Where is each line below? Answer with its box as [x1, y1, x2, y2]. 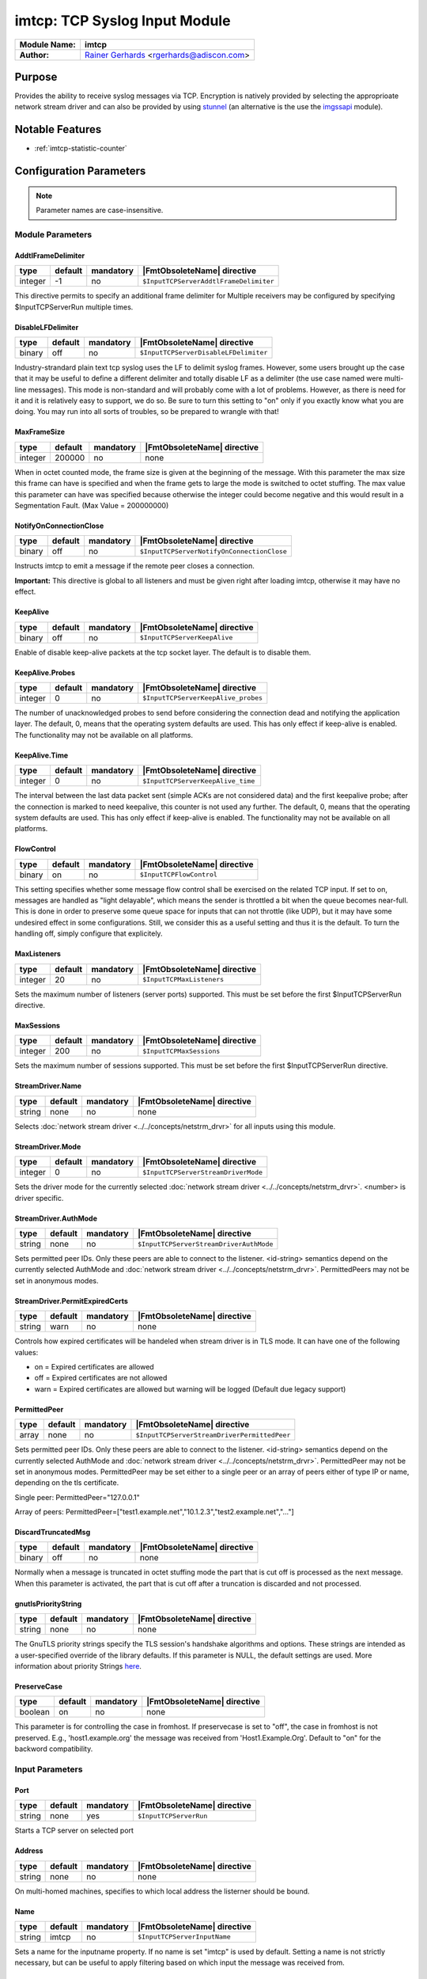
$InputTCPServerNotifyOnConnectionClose [139, 547, 288, 556]
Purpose [14, 70, 58, 83]
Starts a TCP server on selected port [14, 1825, 134, 1836]
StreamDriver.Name [14, 1081, 82, 1091]
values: [14, 1347, 39, 1357]
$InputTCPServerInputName [137, 1932, 231, 1941]
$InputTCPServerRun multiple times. [14, 302, 134, 312]
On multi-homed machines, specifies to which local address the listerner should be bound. [14, 1886, 310, 1896]
